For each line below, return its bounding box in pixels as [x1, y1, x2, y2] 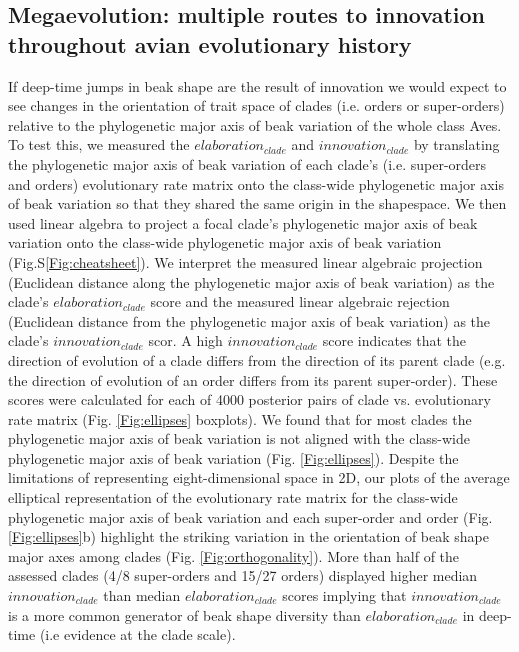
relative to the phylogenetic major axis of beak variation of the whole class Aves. [8, 114, 502, 135]
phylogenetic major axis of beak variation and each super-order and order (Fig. [8, 506, 493, 527]
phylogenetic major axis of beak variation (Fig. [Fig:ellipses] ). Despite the [8, 447, 459, 468]
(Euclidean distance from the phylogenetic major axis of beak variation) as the [8, 310, 491, 331]
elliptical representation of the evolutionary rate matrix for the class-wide [8, 487, 458, 508]
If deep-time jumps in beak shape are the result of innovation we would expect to [8, 75, 507, 96]
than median [103, 585, 181, 606]
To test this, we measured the [8, 134, 190, 155]
